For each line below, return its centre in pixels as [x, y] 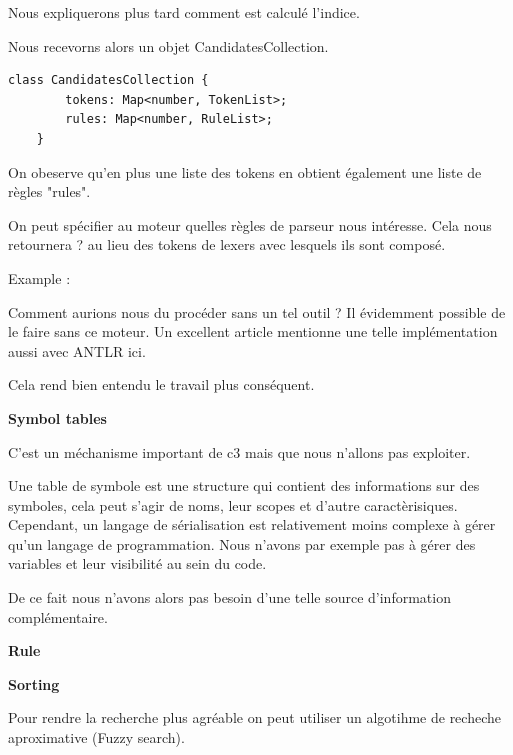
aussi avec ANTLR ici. [77, 350]
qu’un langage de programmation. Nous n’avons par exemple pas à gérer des [242, 543]
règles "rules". [49, 191]
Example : [39, 277]
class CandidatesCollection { [108, 80]
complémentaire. [58, 616]
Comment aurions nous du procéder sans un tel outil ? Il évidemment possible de [257, 311]
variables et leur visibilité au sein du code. [137, 563]
